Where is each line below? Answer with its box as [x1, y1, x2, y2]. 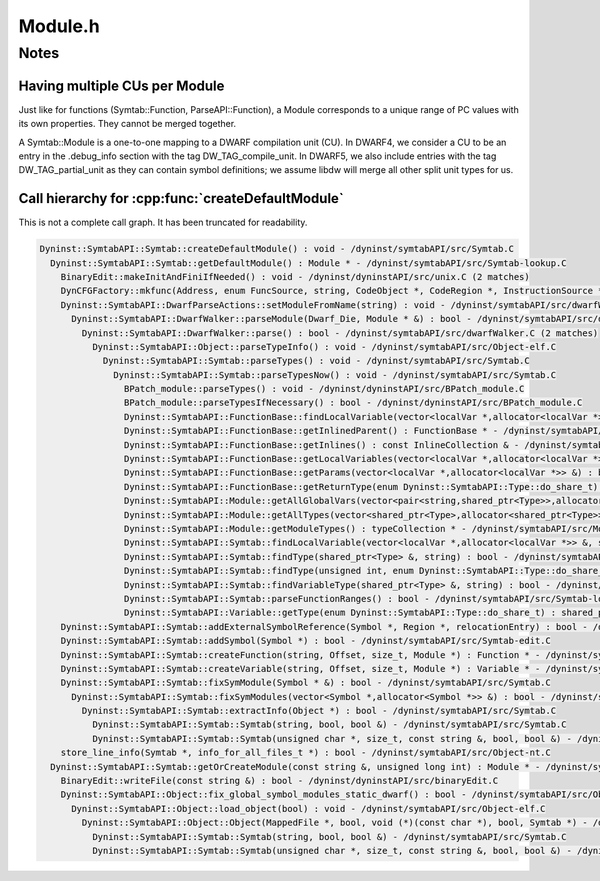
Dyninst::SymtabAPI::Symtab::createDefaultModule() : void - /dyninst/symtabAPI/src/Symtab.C [39, 243, 515, 255]
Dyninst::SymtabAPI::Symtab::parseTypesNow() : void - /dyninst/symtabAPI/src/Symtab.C [113, 369, 557, 380]
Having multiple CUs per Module [18, 77, 225, 94]
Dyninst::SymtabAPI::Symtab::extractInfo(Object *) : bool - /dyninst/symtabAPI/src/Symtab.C [81, 705, 557, 717]
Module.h [18, 15, 100, 37]
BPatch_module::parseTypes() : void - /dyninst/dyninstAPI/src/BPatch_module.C [123, 383, 525, 395]
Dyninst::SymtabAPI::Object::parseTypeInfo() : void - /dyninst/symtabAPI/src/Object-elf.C [91, 341, 557, 352]
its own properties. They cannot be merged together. [18, 118, 237, 130]
